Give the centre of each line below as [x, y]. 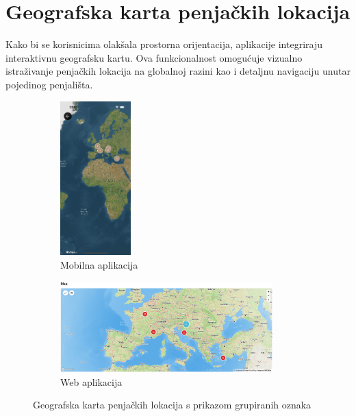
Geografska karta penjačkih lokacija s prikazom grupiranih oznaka [172, 405]
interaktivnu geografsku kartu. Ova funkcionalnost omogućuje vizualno [154, 57]
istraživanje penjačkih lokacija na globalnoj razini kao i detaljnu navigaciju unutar [178, 71]
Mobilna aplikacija [99, 264]
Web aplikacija [91, 381]
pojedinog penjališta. [49, 84]
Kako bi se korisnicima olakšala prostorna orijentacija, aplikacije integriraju [164, 44]
